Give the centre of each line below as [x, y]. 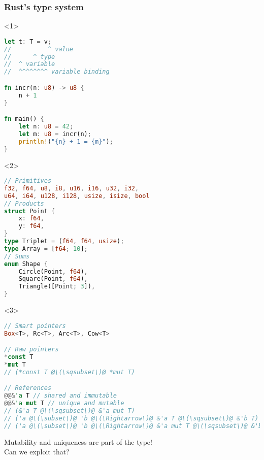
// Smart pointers [35, 326]
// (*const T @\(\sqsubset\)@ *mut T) [70, 372]
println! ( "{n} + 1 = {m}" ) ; [66, 141]
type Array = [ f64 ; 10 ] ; [46, 249]
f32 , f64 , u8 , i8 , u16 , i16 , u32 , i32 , [72, 188]
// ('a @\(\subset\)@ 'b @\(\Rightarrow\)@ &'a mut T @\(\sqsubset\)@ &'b [133, 426]
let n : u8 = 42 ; [46, 126]
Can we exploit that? [37, 452]
